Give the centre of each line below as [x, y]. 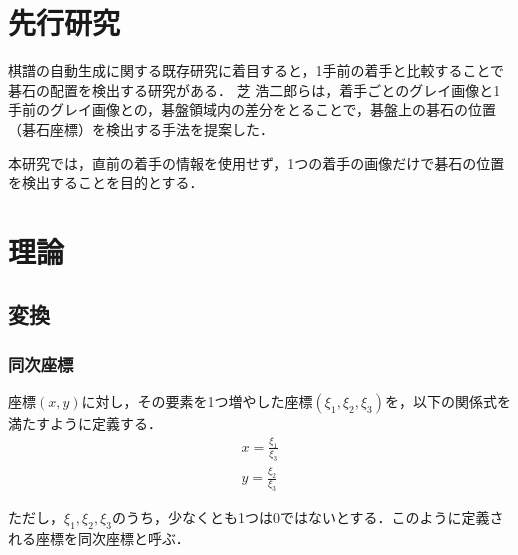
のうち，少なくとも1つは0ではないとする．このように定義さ [307, 516]
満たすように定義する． [85, 423]
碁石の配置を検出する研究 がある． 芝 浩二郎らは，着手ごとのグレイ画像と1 [254, 89]
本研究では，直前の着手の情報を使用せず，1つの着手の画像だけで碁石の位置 [256, 162]
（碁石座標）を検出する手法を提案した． [141, 128]
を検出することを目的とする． [106, 182]
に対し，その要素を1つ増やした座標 [197, 401]
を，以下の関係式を [448, 401]
